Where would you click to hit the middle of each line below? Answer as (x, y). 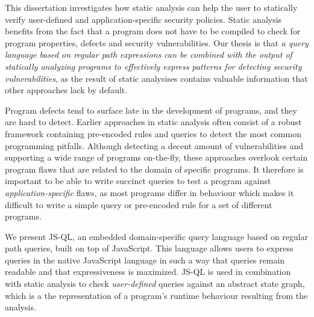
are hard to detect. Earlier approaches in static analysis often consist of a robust (153, 122)
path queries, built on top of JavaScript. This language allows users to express (149, 248)
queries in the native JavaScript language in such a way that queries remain (145, 260)
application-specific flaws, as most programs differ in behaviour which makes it (149, 192)
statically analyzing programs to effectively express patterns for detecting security (153, 66)
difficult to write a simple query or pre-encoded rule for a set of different (139, 204)
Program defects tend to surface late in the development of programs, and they (151, 110)
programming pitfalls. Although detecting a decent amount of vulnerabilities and (154, 145)
